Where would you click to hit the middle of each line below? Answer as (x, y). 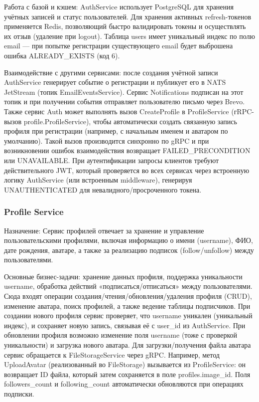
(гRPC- (243, 111)
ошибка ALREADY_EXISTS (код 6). (62, 55)
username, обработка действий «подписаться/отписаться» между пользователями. (128, 286)
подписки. (19, 394)
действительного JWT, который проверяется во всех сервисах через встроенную (127, 170)
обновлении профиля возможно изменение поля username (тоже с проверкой (121, 335)
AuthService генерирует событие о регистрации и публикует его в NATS (115, 82)
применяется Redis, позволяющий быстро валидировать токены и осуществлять (125, 26)
